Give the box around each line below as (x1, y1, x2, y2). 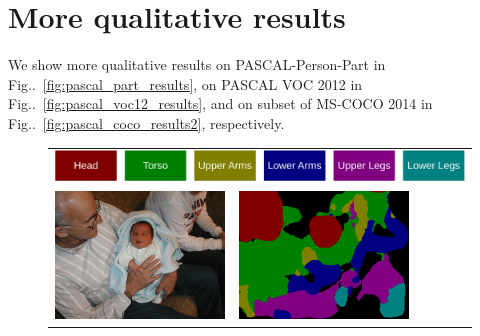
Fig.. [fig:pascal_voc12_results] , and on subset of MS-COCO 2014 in (8, 93, 433, 114)
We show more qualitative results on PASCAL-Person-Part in (8, 54, 386, 75)
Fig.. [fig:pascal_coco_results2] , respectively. (8, 112, 285, 133)
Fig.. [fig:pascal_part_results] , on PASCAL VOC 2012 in (8, 73, 363, 94)
